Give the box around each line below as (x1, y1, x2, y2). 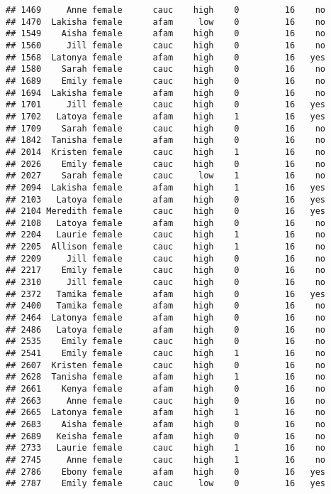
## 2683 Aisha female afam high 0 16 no (6, 419, 326, 429)
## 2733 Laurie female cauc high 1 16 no (6, 443, 326, 453)
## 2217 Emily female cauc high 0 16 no (6, 265, 326, 276)
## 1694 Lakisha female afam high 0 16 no (6, 87, 326, 98)
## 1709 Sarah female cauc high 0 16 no (6, 123, 326, 134)
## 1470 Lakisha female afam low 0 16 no (6, 16, 326, 27)
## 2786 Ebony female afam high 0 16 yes (6, 466, 326, 477)
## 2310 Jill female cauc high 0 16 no (6, 277, 326, 288)
